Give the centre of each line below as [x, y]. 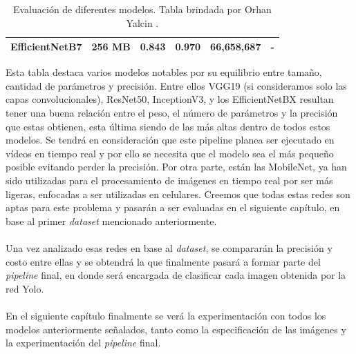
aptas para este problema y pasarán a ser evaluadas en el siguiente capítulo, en [173, 207]
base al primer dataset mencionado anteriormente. [111, 220]
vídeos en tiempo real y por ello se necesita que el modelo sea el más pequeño [170, 153]
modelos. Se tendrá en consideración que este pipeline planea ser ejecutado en [170, 140]
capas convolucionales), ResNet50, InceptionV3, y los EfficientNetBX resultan [170, 99]
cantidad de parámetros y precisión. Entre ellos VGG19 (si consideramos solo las [176, 85]
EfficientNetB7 [46, 47]
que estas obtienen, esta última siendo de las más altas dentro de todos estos [168, 126]
